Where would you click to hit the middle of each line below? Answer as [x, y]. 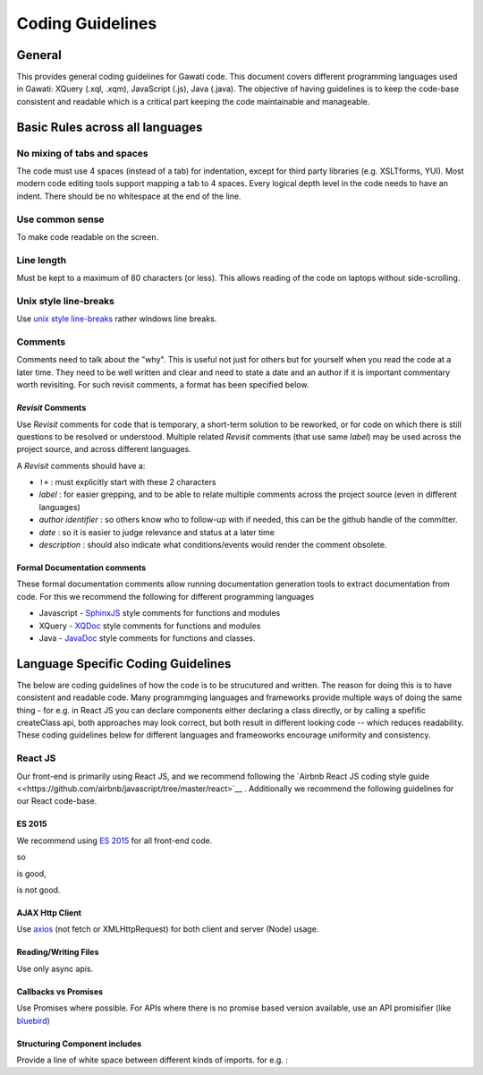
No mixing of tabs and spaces [82, 153]
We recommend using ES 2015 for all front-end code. [114, 840]
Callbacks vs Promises [59, 991]
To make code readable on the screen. [88, 236]
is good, [31, 874]
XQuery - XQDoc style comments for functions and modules [150, 626]
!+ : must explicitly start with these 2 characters [127, 482]
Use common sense [60, 219]
